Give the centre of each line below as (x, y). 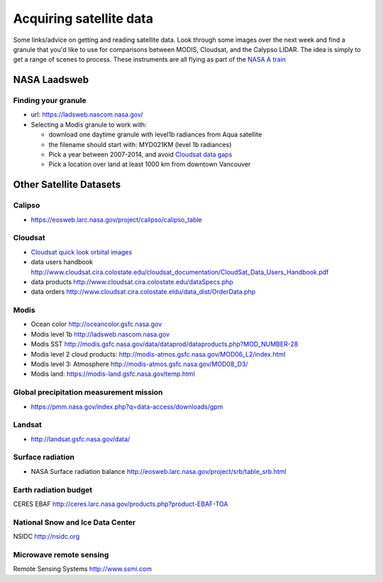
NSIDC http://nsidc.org (46, 537)
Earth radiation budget (53, 490)
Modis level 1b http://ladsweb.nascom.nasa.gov (100, 334)
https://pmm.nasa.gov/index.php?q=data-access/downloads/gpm (127, 406)
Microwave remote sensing (61, 554)
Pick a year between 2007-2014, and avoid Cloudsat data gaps (140, 155)
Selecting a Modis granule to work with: (89, 124)
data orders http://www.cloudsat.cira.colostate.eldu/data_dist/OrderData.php (143, 292)
